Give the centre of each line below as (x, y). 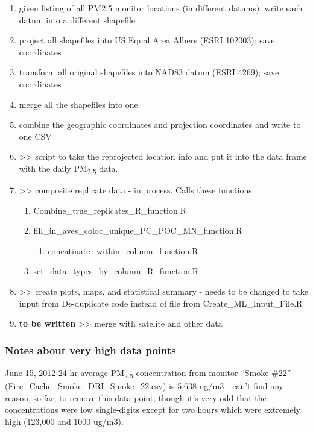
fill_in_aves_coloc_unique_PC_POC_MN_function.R (138, 230)
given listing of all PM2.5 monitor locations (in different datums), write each (161, 8)
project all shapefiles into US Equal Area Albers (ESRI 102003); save (147, 40)
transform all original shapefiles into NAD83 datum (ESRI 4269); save (149, 72)
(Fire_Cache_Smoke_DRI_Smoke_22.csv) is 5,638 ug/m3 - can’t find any (144, 386)
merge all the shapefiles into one (78, 104)
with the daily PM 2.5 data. (68, 169)
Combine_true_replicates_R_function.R (110, 210)
